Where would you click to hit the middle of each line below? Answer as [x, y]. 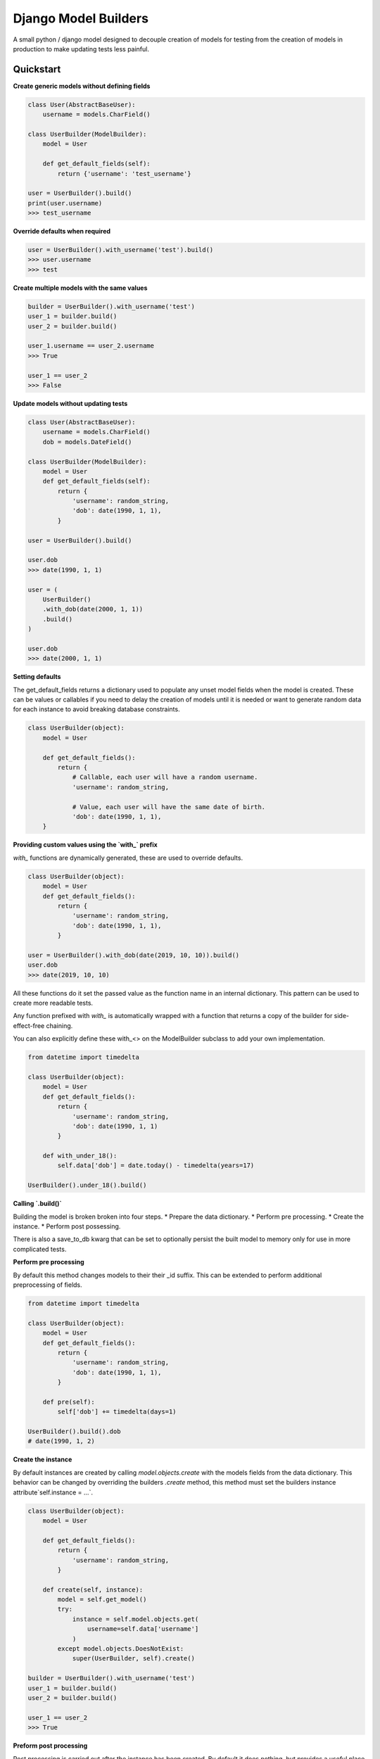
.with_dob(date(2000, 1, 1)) [93, 609]
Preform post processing [50, 1746]
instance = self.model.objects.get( [135, 1619]
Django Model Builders [81, 18]
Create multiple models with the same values [80, 288]
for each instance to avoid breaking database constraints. [96, 709]
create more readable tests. [53, 1003]
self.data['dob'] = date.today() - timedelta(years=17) [156, 1166]
